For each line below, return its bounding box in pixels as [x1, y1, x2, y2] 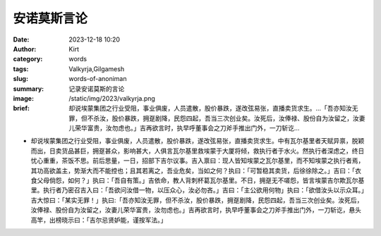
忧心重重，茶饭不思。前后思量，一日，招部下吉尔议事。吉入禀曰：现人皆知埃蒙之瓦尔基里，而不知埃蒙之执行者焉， [30, 156, 365, 165]
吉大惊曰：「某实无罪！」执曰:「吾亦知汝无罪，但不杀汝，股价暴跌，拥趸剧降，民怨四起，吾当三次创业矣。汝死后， [30, 196, 363, 204]
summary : [13, 85, 44, 93]
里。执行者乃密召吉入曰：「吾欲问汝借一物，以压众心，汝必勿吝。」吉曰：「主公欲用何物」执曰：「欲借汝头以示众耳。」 [30, 186, 365, 194]
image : [13, 94, 35, 102]
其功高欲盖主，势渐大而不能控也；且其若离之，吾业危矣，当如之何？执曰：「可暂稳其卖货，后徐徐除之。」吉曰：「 [30, 166, 356, 175]
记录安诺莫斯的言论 [68, 85, 125, 93]
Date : [13, 35, 30, 44]
